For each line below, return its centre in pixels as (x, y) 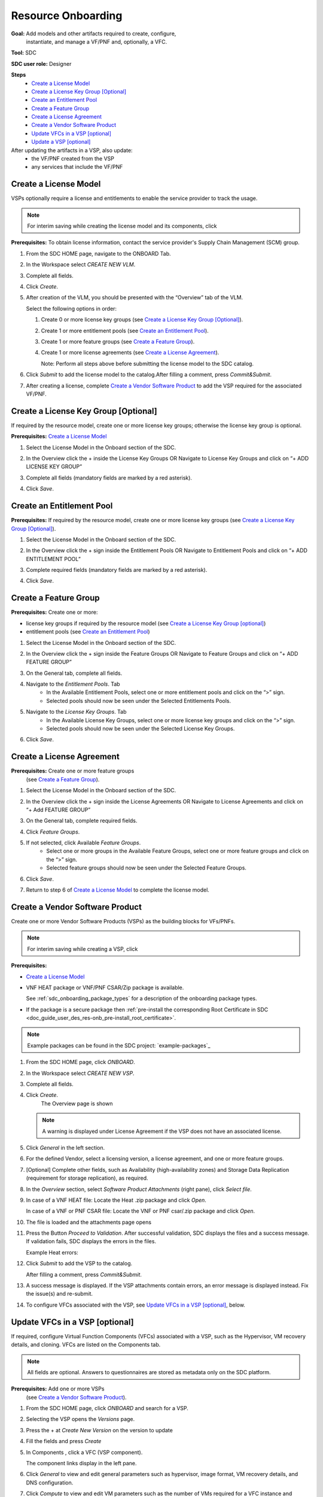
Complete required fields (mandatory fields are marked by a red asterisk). (117, 570)
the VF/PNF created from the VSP (73, 159)
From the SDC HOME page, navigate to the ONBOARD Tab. (98, 253)
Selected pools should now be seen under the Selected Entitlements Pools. (139, 701)
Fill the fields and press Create (64, 1441)
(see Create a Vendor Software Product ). (76, 1397)
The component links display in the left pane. (81, 1463)
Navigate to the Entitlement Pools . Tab (73, 684)
